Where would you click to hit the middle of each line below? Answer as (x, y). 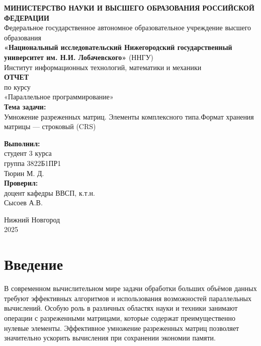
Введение (34, 264)
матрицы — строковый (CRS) (50, 126)
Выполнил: (22, 143)
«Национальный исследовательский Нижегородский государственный (118, 47)
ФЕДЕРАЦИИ (27, 17)
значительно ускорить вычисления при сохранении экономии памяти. (110, 338)
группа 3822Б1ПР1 (33, 163)
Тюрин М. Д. (24, 173)
